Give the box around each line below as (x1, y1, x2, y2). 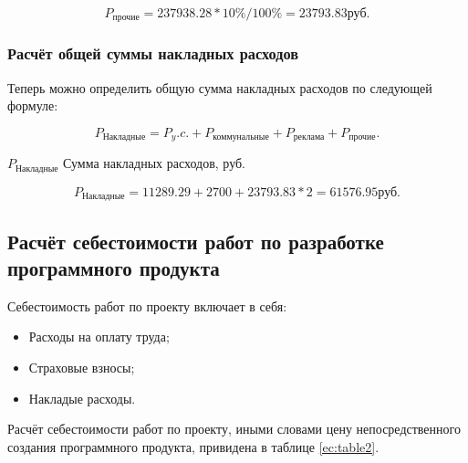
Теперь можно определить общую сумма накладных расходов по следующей (7, 78, 432, 97)
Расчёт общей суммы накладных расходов (7, 42, 299, 65)
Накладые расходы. (28, 388, 136, 407)
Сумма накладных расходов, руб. (63, 153, 245, 173)
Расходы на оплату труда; (28, 327, 170, 346)
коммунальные (213, 132, 269, 142)
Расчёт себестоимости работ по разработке (7, 226, 384, 255)
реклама (293, 132, 325, 142)
